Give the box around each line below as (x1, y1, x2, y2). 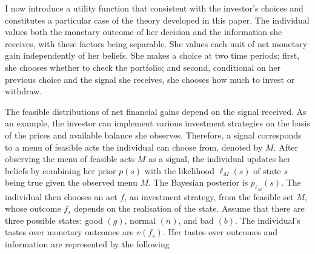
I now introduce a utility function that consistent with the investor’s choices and (5, 2, 303, 14)
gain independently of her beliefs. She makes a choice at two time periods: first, (5, 49, 300, 62)
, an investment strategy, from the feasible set (124, 190, 294, 203)
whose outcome (5, 202, 61, 215)
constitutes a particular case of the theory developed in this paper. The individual (5, 13, 310, 26)
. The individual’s (234, 213, 300, 226)
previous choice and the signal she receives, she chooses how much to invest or (5, 73, 295, 85)
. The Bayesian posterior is (148, 176, 248, 189)
